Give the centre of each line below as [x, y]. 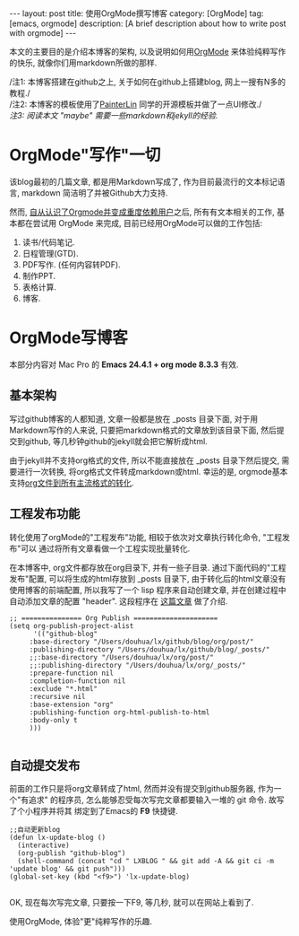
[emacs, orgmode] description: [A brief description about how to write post [148, 23]
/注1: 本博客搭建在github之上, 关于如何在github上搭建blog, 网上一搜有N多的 [148, 82]
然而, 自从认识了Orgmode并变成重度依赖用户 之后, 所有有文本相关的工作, [142, 212]
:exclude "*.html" [64, 688]
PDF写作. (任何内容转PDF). [71, 264]
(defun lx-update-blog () [57, 838]
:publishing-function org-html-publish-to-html [120, 712]
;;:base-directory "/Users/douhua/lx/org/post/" [122, 657]
